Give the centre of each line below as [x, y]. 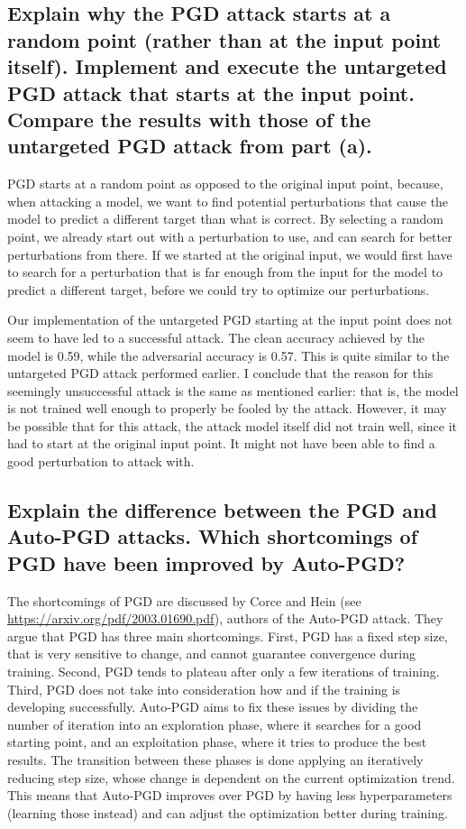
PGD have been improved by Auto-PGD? [206, 562]
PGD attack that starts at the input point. [211, 92]
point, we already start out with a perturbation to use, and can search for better [230, 236]
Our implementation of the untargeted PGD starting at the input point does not [230, 320]
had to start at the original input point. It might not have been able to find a [221, 443]
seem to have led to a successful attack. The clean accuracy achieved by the [216, 337]
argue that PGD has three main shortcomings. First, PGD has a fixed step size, [228, 636]
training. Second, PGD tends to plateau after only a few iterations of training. [224, 672]
